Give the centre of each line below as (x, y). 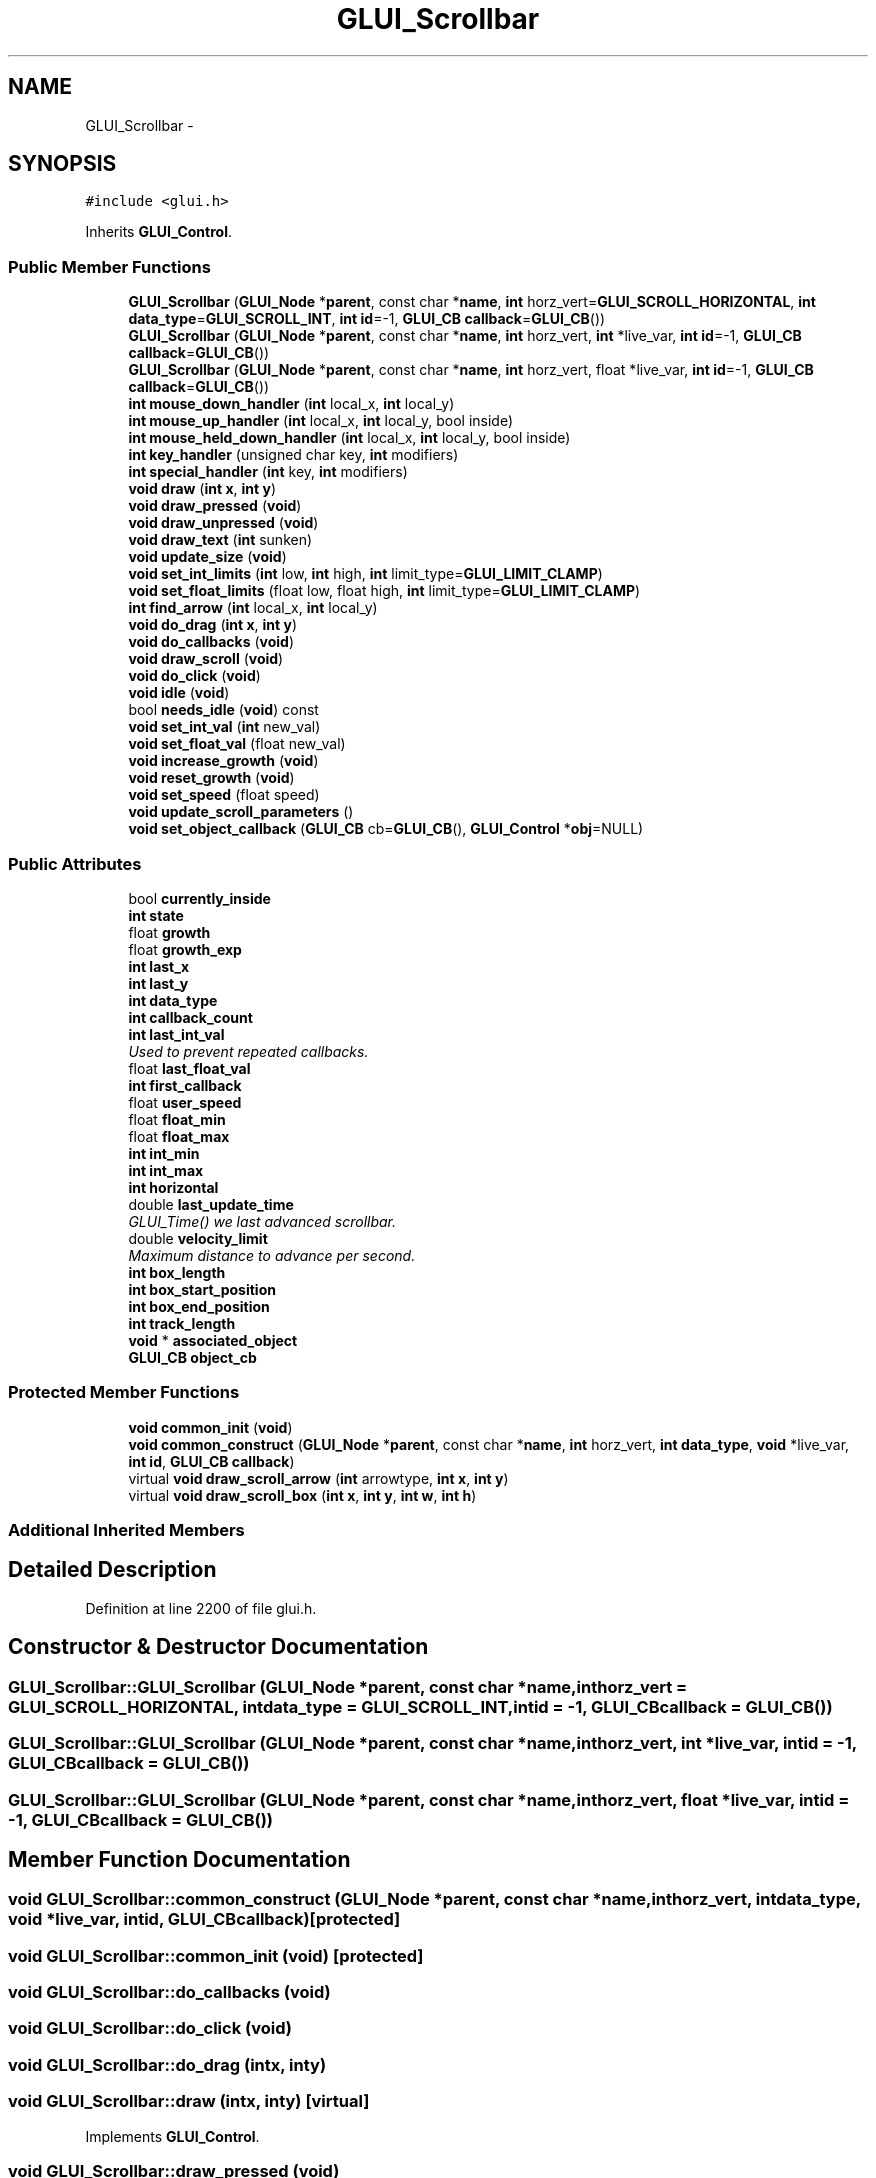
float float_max (179, 1136)
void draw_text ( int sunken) (220, 540)
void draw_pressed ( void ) (215, 506)
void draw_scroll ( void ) (206, 659)
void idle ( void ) (179, 693)
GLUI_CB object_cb (192, 1357)
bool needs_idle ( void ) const (223, 710)
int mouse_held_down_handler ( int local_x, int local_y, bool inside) (349, 438)
